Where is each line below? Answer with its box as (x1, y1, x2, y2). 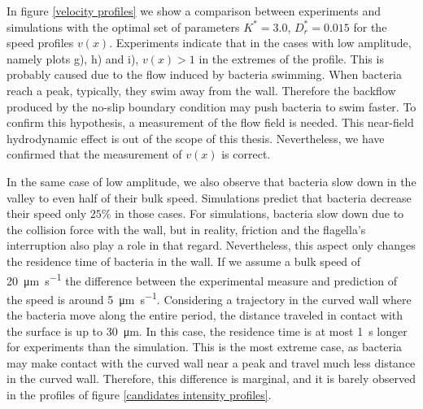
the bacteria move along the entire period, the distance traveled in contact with (7, 307, 403, 323)
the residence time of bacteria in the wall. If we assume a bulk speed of (7, 252, 361, 269)
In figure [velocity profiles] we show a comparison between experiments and (7, 2, 382, 19)
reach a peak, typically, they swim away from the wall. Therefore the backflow (7, 81, 396, 98)
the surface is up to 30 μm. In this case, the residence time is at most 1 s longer (7, 322, 408, 339)
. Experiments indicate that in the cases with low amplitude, (109, 34, 412, 51)
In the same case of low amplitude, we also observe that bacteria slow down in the (7, 172, 416, 189)
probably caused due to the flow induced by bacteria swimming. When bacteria (7, 66, 403, 83)
